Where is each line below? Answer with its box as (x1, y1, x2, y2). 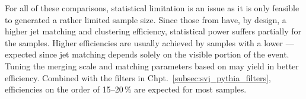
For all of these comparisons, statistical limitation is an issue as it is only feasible (5, 2, 299, 14)
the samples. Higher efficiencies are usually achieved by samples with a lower (5, 36, 283, 49)
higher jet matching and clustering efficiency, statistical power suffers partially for (5, 25, 301, 37)
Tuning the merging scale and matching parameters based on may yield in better (5, 59, 299, 72)
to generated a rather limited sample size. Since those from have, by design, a (5, 13, 286, 25)
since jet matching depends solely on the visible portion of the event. (39, 48, 289, 60)
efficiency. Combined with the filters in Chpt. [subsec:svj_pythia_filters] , (5, 71, 271, 84)
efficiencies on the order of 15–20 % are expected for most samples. (5, 83, 247, 95)
